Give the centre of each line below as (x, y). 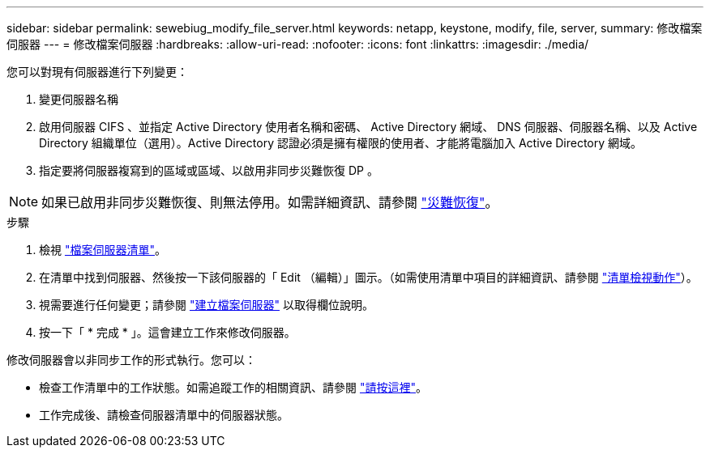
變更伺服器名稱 (79, 99)
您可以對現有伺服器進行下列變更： (97, 72)
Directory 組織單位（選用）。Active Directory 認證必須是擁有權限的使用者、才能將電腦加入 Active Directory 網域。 (341, 143)
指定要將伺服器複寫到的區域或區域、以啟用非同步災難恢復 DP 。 (209, 170)
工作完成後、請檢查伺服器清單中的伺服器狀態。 (164, 415)
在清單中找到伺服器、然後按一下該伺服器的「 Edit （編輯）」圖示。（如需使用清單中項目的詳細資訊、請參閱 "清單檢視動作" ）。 (368, 277)
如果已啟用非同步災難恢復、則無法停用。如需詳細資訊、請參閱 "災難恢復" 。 (270, 202)
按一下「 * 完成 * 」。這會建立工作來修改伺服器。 (167, 332)
